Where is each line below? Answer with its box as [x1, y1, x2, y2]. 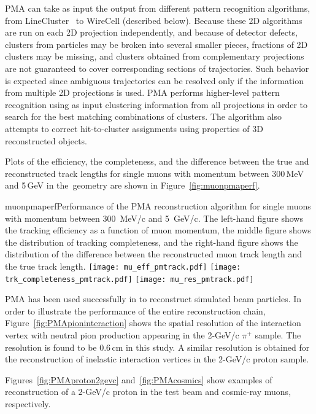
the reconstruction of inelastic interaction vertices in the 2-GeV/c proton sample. [5, 353, 309, 365]
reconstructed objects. [5, 134, 88, 147]
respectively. [5, 397, 51, 410]
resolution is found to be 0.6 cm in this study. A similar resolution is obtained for [5, 340, 310, 353]
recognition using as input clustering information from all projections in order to [5, 98, 307, 111]
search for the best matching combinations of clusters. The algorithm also [5, 110, 282, 123]
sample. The [255, 328, 301, 341]
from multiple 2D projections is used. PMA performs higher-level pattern [5, 86, 280, 99]
